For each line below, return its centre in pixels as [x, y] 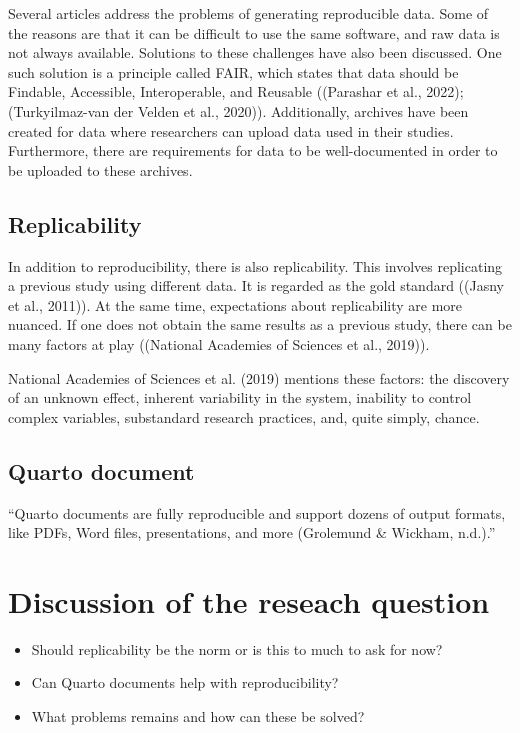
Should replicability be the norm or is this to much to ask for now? [237, 648]
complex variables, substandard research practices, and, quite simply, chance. [244, 416]
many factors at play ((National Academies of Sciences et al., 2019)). [219, 343]
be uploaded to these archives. [100, 169]
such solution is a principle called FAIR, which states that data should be [233, 71]
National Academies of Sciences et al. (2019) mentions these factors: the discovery [259, 377]
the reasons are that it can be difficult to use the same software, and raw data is [254, 32]
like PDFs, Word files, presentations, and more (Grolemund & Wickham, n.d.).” [252, 532]
